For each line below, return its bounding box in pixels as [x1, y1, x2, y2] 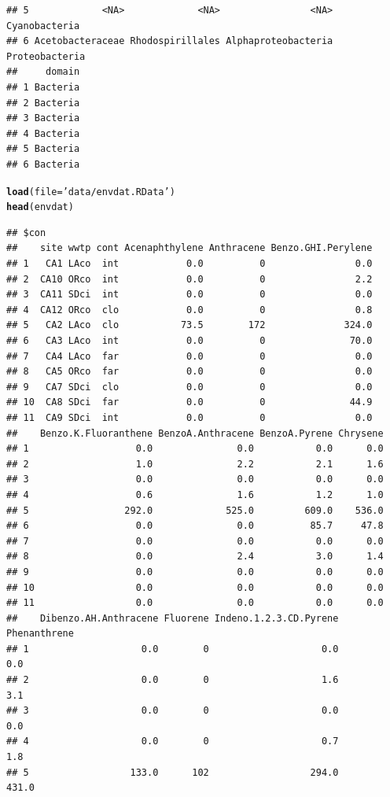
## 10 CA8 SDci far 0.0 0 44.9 [6, 397, 373, 408]
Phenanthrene [6, 628, 74, 640]
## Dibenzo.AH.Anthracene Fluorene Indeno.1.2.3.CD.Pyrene [6, 612, 339, 624]
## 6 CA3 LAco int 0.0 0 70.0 [6, 335, 373, 346]
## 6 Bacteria [6, 158, 80, 170]
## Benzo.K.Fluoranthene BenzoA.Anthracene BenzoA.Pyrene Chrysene [6, 427, 384, 439]
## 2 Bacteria [6, 97, 80, 109]
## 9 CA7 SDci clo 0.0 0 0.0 [6, 381, 373, 393]
